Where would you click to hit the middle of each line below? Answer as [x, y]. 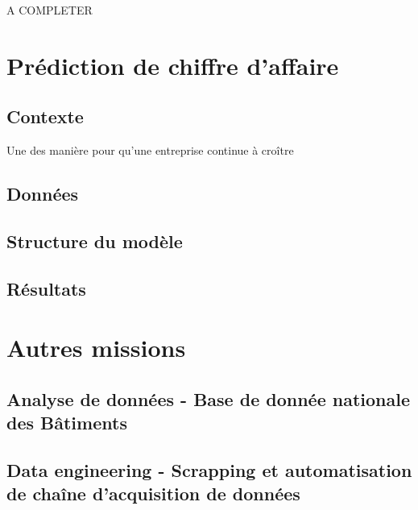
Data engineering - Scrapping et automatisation [209, 470]
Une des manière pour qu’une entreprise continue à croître [150, 150]
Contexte [45, 116]
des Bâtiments [67, 423]
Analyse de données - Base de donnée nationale [208, 398]
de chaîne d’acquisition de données [153, 493]
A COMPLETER [50, 10]
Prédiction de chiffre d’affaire [173, 65]
